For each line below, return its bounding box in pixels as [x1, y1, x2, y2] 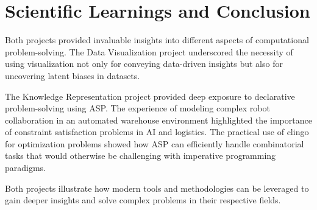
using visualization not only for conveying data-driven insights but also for [5, 57, 283, 70]
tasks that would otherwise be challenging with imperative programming [5, 149, 276, 162]
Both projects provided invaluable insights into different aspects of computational [5, 33, 309, 46]
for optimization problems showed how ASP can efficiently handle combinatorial [5, 137, 304, 150]
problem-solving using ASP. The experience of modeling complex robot [5, 102, 270, 114]
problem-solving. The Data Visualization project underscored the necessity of [5, 45, 293, 58]
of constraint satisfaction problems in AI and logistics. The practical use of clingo [5, 125, 309, 138]
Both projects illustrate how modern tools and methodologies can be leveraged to [5, 181, 309, 194]
